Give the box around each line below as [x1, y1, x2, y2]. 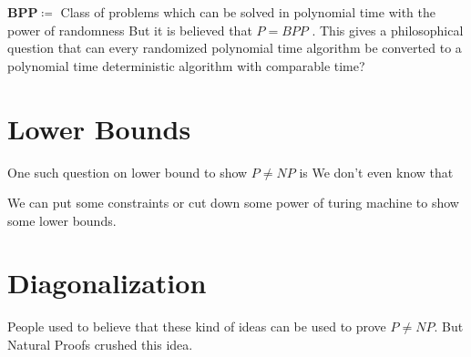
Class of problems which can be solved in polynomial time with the [60, 3, 435, 21]
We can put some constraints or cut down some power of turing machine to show [7, 193, 459, 212]
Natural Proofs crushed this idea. [7, 335, 193, 353]
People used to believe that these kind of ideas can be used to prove [7, 317, 386, 336]
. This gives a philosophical [312, 20, 464, 39]
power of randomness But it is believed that [7, 20, 252, 39]
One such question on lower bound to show [7, 162, 248, 181]
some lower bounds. [7, 210, 117, 229]
